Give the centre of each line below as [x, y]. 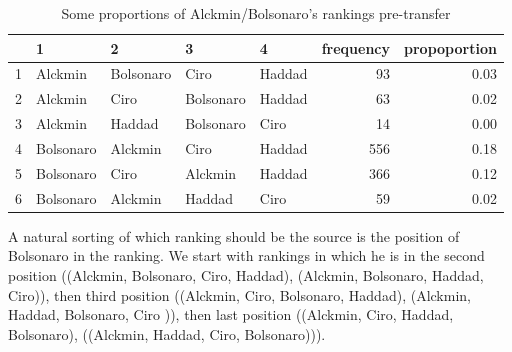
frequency [355, 47]
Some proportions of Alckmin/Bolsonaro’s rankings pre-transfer [256, 13]
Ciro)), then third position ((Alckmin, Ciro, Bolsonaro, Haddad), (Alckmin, [239, 294]
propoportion [450, 47]
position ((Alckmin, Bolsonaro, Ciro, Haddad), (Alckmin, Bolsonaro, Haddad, [246, 274]
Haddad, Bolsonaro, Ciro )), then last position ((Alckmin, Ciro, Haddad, [231, 314]
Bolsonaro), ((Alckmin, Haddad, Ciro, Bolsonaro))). [167, 333]
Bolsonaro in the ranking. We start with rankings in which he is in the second [246, 255]
